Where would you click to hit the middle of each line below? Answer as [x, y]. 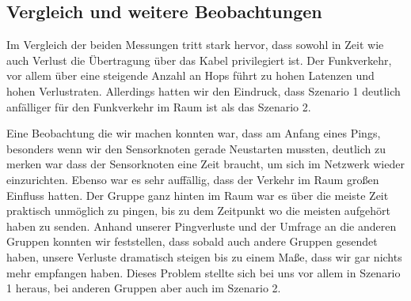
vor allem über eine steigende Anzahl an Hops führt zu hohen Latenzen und [190, 75]
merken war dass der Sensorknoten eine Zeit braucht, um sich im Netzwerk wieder [205, 164]
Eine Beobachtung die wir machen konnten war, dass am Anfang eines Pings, [194, 133]
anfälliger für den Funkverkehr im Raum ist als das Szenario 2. [159, 106]
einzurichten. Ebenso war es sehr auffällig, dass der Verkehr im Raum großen [193, 179]
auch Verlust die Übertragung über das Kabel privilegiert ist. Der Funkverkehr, [199, 60]
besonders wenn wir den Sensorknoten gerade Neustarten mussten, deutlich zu [196, 148]
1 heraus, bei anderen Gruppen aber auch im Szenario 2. [144, 288]
